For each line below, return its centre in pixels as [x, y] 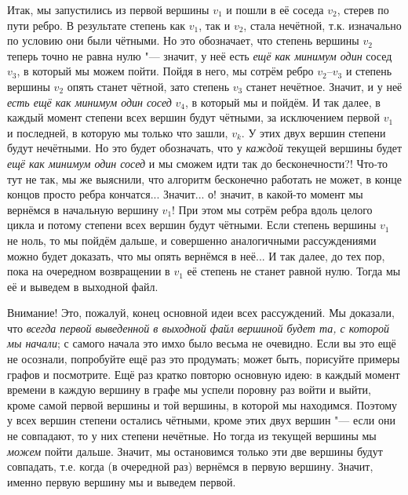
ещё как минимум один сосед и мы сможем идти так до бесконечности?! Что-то [198, 163]
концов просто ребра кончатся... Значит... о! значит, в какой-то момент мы [185, 194]
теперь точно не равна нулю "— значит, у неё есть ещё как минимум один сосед [200, 55]
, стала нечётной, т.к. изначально [322, 25]
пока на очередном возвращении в [89, 271]
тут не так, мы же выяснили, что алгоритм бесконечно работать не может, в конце [205, 178]
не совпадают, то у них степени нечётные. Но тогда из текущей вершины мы [192, 436]
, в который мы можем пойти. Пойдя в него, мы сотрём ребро [165, 71]
